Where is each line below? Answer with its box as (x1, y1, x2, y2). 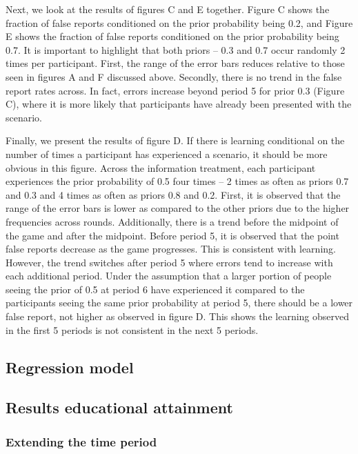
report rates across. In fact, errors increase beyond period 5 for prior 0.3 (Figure (6, 83, 345, 97)
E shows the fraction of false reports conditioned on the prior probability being (6, 29, 339, 43)
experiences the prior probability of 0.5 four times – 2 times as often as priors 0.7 (6, 174, 349, 188)
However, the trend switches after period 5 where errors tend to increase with (6, 255, 333, 269)
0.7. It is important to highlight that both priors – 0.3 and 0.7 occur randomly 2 (6, 42, 346, 57)
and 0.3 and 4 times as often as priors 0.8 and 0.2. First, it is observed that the (6, 187, 341, 201)
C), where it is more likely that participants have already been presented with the (6, 97, 352, 111)
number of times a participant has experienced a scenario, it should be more (6, 146, 328, 161)
